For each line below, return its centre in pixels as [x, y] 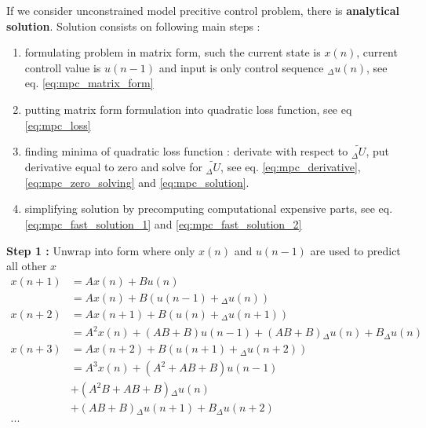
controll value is [63, 67]
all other [27, 266]
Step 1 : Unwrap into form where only [101, 250]
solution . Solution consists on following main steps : [133, 26]
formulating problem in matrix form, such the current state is [173, 52]
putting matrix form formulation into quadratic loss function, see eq [188, 109]
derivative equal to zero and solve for [113, 167]
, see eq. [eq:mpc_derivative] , [291, 167]
